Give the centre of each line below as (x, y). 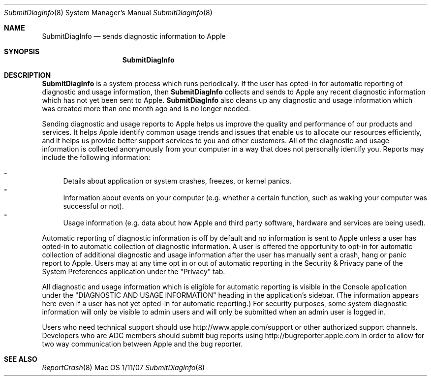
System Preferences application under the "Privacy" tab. (134, 271)
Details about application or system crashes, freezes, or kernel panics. (177, 181)
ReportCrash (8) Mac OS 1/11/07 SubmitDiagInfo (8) (123, 367)
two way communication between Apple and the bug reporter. (142, 344)
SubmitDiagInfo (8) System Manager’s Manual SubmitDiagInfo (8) (108, 13)
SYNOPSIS (22, 51)
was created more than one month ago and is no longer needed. (146, 109)
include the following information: (96, 157)
